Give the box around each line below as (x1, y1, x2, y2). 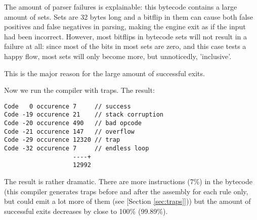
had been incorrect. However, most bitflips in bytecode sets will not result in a (4, 31, 247, 41)
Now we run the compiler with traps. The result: (4, 85, 155, 95)
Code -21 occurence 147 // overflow (4, 128, 135, 135)
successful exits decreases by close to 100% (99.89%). (4, 205, 168, 216)
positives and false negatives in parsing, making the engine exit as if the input (4, 21, 246, 32)
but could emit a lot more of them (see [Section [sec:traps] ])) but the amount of (4, 196, 251, 206)
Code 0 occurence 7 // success (4, 102, 131, 110)
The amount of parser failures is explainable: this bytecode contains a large (4, 2, 237, 12)
